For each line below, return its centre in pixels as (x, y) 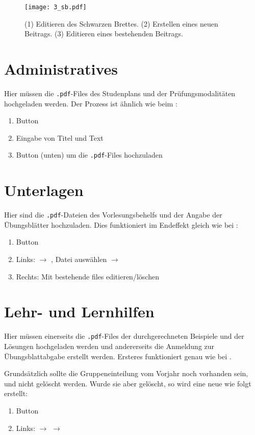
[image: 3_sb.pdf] (56, 7)
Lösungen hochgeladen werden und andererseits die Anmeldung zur (109, 346)
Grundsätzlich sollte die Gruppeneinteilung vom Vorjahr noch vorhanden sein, (126, 373)
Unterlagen (44, 190)
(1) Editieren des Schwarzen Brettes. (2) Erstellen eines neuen (121, 23)
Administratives (61, 69)
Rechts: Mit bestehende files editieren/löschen (87, 276)
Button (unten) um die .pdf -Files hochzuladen (89, 155)
